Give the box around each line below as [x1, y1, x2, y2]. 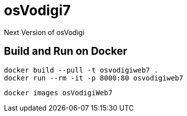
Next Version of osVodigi [4, 28, 85, 37]
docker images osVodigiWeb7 [4, 88, 113, 97]
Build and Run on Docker [4, 45, 128, 58]
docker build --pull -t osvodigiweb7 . [4, 66, 158, 74]
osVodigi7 [4, 2, 71, 19]
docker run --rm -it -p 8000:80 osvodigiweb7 [4, 74, 184, 82]
